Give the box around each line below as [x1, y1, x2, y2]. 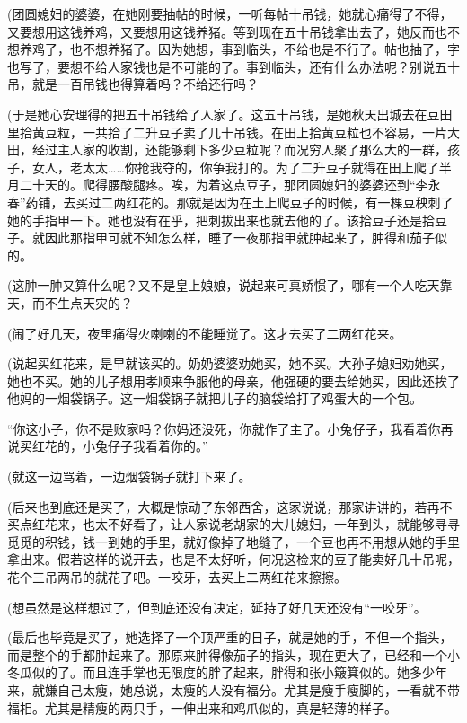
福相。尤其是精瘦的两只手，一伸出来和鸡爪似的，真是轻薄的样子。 [7, 698, 397, 717]
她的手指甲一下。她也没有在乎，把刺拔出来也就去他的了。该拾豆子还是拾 [7, 210, 435, 229]
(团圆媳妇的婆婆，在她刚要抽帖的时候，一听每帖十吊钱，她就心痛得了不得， [7, 4, 453, 22]
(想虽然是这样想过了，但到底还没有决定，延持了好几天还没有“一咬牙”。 [7, 597, 427, 616]
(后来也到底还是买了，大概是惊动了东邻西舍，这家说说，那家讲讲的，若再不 [7, 497, 453, 516]
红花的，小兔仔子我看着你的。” [31, 436, 208, 455]
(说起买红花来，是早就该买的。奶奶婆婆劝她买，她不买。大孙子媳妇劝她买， [7, 354, 453, 373]
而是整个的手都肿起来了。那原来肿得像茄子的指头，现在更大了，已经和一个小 [7, 645, 460, 664]
